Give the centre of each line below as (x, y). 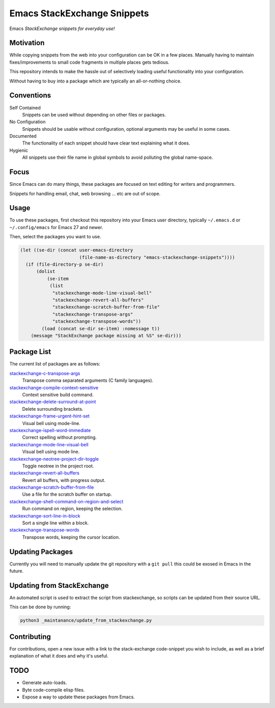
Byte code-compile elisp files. (53, 690)
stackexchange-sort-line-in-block (45, 516)
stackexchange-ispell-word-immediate (50, 430)
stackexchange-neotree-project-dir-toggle (54, 459)
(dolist (46, 272)
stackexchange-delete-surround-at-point (53, 402)
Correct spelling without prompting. (59, 437)
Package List (30, 352)
